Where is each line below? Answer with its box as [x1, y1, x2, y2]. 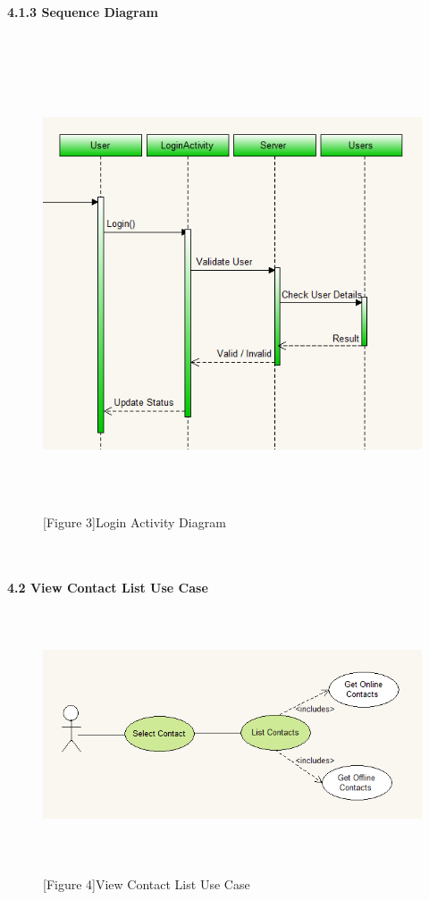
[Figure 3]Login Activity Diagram [43, 513, 226, 532]
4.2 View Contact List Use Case [7, 578, 208, 597]
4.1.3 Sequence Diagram [7, 3, 158, 21]
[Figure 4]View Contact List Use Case [43, 874, 250, 893]
